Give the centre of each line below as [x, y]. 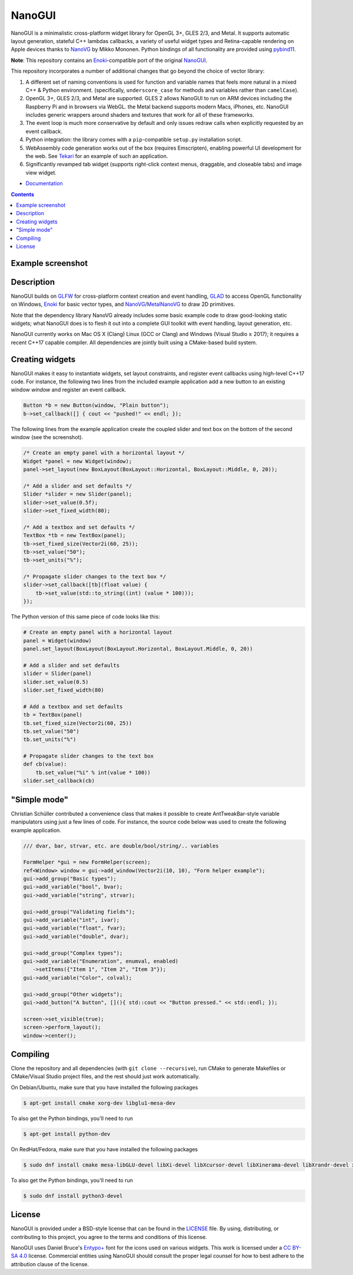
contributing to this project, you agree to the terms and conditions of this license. [109, 1237]
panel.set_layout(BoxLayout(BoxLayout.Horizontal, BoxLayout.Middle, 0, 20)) [138, 649]
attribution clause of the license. [50, 1264]
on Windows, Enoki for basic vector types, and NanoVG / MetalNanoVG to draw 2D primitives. [123, 304]
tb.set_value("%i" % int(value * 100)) [93, 772]
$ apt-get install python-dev [67, 1134]
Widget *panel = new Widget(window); [78, 461]
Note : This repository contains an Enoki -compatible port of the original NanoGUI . [109, 60]
